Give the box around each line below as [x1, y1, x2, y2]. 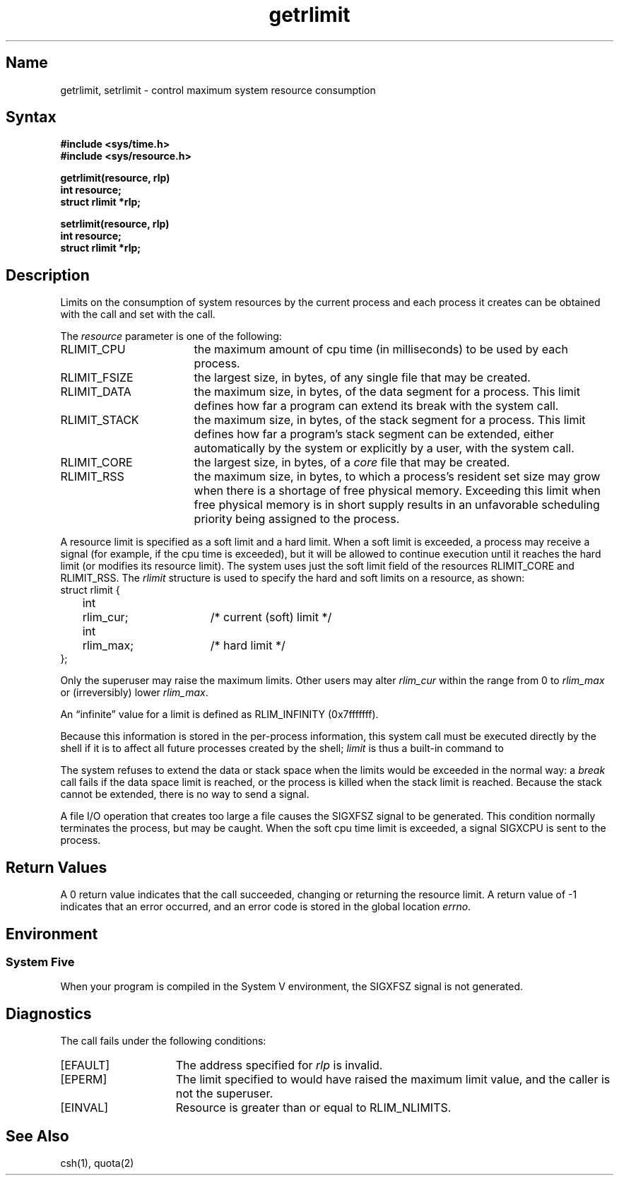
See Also [6, 1127, 69, 1145]
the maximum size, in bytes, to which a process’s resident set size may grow [194, 469, 601, 484]
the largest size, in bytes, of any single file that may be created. [194, 370, 531, 385]
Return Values [6, 858, 107, 876]
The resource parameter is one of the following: [60, 330, 282, 343]
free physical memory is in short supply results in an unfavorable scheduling [194, 498, 600, 512]
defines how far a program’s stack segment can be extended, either [194, 427, 555, 442]
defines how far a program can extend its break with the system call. [194, 399, 559, 413]
